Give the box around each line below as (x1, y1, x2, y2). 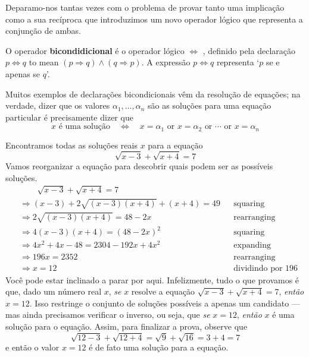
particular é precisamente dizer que (5, 110, 133, 123)
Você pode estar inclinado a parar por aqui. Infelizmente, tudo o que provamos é (5, 273, 299, 286)
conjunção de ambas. (5, 24, 81, 37)
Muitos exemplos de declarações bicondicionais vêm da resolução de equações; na (5, 87, 301, 100)
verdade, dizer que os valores (5, 99, 110, 112)
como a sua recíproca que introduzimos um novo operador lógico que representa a (5, 12, 303, 25)
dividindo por (233, 264, 283, 273)
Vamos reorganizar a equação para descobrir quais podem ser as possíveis (5, 159, 273, 172)
